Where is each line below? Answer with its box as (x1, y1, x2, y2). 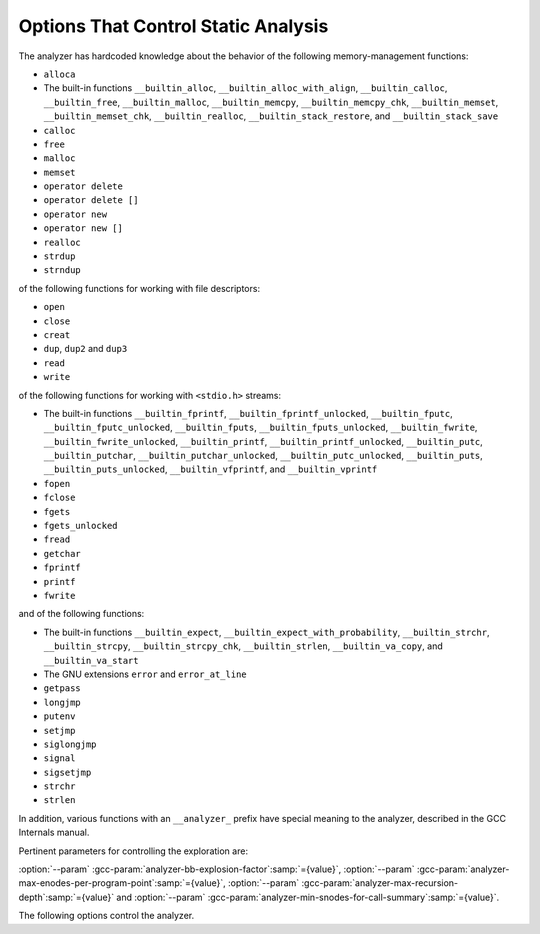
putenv (43, 711, 76, 722)
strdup (43, 251, 76, 262)
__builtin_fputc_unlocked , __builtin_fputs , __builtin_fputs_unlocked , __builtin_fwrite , (43, 421, 478, 434)
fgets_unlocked (43, 520, 119, 532)
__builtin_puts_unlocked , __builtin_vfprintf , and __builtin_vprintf (43, 463, 378, 475)
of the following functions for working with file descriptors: (18, 282, 260, 294)
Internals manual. (18, 826, 90, 839)
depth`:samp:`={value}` (18, 891, 115, 903)
